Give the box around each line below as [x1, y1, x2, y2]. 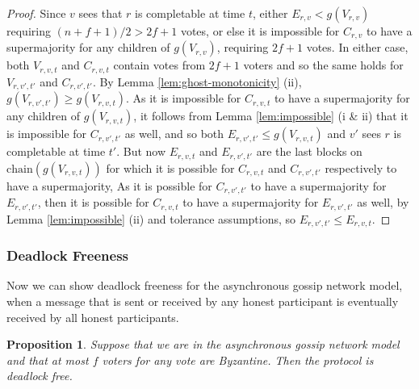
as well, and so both [124, 125, 224, 142]
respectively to [325, 159, 397, 176]
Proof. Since [6, 5, 66, 21]
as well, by [357, 194, 409, 211]
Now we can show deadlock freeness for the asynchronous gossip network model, [6, 277, 403, 294]
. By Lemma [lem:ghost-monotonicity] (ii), [92, 73, 302, 90]
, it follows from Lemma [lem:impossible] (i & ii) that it [133, 107, 409, 124]
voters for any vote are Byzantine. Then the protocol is [102, 351, 374, 368]
